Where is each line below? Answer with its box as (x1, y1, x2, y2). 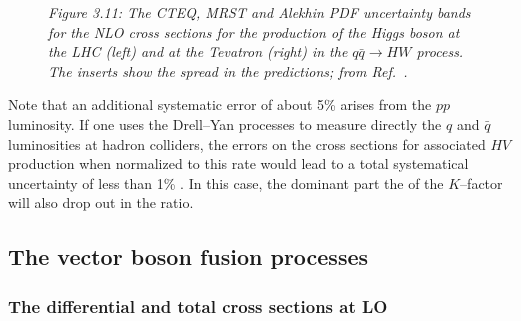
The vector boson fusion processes (8, 241, 369, 272)
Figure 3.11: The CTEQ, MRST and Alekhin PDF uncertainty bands (48, 2, 471, 22)
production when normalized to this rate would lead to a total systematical (8, 153, 469, 174)
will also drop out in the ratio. (8, 192, 194, 213)
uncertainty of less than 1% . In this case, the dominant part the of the (8, 172, 444, 193)
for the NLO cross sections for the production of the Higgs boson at (48, 21, 460, 42)
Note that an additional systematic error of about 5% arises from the (8, 94, 432, 115)
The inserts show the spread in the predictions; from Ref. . (48, 60, 408, 81)
